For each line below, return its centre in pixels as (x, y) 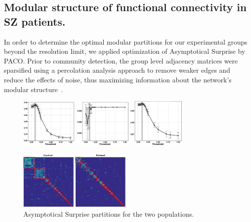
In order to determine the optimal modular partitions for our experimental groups (126, 41)
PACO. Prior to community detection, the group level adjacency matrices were (121, 60)
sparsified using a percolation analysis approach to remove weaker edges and (117, 70)
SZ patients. (35, 21)
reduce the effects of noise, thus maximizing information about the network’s (118, 79)
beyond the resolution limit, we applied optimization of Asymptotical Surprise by (125, 51)
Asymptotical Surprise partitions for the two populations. (109, 214)
